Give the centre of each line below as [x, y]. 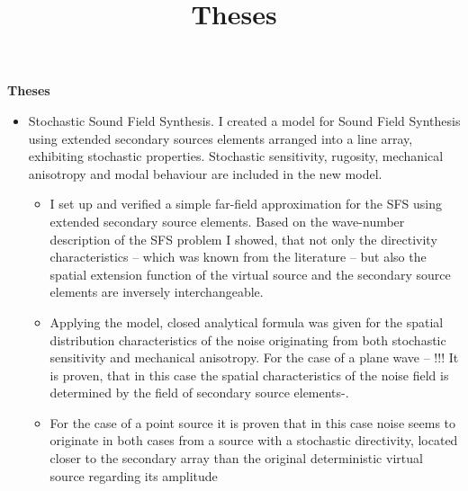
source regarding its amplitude [134, 475]
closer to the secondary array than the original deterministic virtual [236, 458]
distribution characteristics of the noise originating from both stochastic [248, 339]
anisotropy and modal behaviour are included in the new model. [205, 173]
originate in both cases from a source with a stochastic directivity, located [254, 440]
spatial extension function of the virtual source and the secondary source [250, 274]
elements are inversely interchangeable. [157, 292]
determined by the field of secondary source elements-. [199, 393]
